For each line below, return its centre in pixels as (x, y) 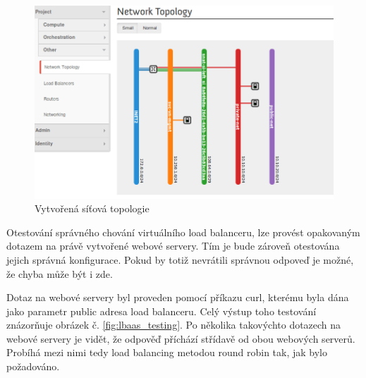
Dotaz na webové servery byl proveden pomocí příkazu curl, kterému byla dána (178, 297)
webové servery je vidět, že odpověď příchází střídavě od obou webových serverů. (181, 338)
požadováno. (33, 366)
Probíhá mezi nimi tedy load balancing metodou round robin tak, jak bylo (167, 352)
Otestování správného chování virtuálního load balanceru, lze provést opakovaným (183, 232)
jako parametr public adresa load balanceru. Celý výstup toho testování (161, 311)
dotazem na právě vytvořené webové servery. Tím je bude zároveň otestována (173, 246)
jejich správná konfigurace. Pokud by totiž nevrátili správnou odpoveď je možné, (180, 259)
